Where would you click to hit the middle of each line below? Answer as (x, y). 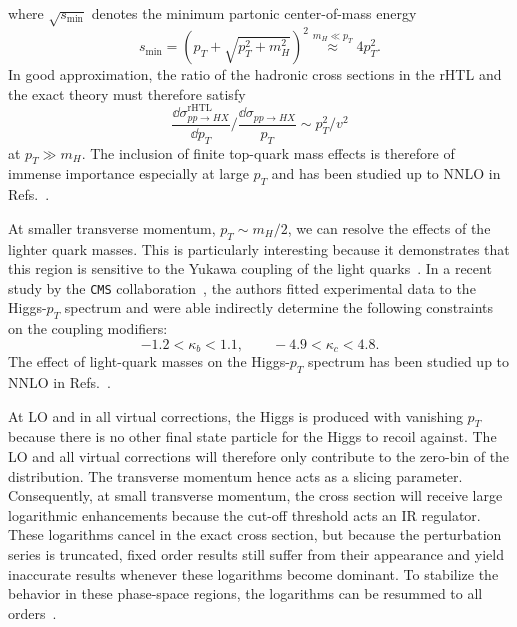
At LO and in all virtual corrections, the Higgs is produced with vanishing (235, 415)
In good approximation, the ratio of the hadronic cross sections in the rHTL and (255, 74)
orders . (32, 612)
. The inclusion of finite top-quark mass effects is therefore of (268, 152)
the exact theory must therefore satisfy (127, 93)
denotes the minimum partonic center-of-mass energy (254, 13)
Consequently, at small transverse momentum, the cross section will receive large (255, 495)
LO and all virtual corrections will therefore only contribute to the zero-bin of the (259, 455)
